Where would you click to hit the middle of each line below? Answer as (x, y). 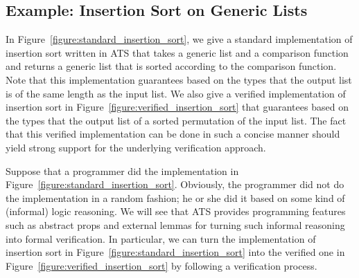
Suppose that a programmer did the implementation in (122, 170)
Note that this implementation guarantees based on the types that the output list (179, 79)
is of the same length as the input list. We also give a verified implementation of (176, 93)
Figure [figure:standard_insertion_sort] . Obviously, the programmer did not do (175, 184)
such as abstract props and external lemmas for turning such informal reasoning (175, 224)
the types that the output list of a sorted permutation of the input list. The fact (176, 120)
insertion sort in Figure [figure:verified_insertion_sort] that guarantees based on (177, 107)
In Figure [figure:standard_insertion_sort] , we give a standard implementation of (179, 39)
